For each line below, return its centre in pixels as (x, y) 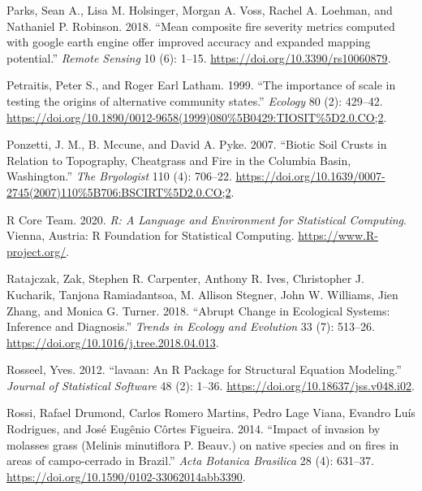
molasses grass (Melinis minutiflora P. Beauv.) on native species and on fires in (203, 444)
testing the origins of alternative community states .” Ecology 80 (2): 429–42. (195, 100)
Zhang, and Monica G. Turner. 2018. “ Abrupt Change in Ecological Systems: (198, 310)
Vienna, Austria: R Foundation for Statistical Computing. (151, 235)
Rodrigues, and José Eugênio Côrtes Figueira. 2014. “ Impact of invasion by (194, 429)
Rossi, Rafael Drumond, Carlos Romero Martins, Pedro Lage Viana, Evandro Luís (211, 413)
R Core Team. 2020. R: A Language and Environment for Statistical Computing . (207, 219)
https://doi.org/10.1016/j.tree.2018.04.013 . (113, 342)
